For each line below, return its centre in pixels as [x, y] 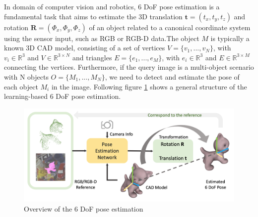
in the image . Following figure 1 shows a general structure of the [149, 86]
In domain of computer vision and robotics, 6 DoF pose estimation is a [112, 6]
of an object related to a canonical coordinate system [170, 27]
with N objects [26, 76]
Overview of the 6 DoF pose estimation [84, 208]
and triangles [92, 57]
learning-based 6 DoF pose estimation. [63, 96]
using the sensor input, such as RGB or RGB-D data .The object [102, 38]
